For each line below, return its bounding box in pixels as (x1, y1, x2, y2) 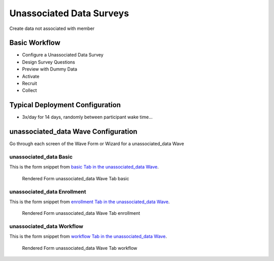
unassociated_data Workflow (9, 223, 84, 230)
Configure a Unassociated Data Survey (22, 52, 104, 58)
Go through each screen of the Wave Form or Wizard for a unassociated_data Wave (9, 141, 185, 147)
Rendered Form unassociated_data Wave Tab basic (22, 175, 129, 181)
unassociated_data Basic (9, 153, 73, 160)
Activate (22, 73, 40, 79)
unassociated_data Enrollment (9, 188, 86, 195)
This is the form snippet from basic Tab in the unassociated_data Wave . (9, 164, 159, 170)
